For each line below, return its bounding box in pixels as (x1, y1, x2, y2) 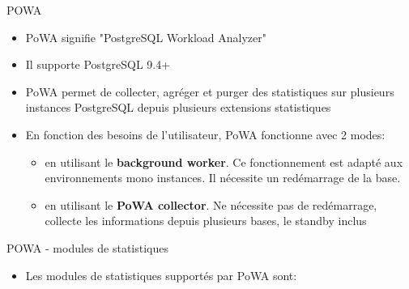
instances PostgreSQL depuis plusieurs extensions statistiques (25, 99, 331, 116)
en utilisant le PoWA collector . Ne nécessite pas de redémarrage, (45, 196, 377, 213)
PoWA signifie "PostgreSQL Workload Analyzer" (25, 28, 266, 45)
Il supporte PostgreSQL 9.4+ (25, 56, 171, 73)
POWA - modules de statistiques (6, 239, 168, 256)
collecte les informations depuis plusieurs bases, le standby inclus (45, 212, 367, 229)
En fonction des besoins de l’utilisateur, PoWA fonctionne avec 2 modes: (25, 125, 386, 142)
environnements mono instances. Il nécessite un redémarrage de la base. (45, 169, 401, 186)
